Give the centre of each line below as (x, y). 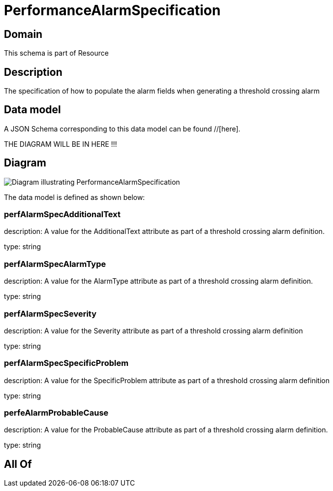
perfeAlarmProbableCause (56, 413)
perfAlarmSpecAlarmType (55, 264)
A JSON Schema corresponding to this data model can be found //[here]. (122, 129)
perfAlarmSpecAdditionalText (62, 214)
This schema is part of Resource (56, 53)
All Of (18, 464)
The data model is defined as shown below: (75, 197)
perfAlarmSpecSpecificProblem (66, 363)
